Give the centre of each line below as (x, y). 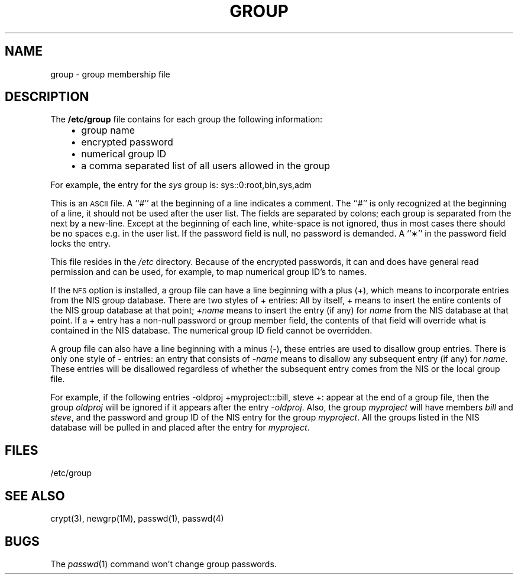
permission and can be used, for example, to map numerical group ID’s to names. (208, 272)
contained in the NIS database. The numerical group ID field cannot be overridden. (211, 331)
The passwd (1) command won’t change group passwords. (164, 564)
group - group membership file (110, 74)
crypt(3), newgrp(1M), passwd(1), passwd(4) (137, 519)
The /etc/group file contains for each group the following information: (187, 119)
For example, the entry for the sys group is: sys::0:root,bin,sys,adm (181, 185)
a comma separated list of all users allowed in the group (206, 166)
